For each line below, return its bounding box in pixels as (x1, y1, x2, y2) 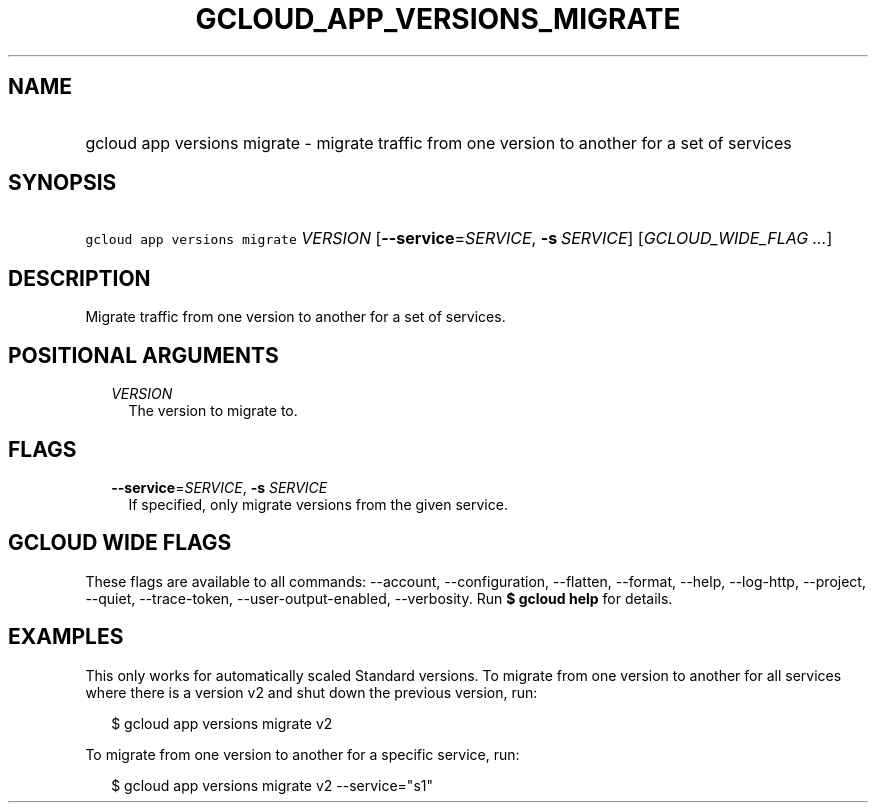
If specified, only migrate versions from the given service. (128, 495, 508, 513)
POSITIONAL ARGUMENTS (8, 342, 279, 368)
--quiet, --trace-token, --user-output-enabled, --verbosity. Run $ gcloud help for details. (85, 589, 673, 607)
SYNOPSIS (8, 170, 117, 196)
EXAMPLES (8, 624, 124, 650)
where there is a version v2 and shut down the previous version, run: (85, 683, 538, 701)
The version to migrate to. (128, 402, 298, 420)
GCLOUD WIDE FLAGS (8, 530, 232, 556)
